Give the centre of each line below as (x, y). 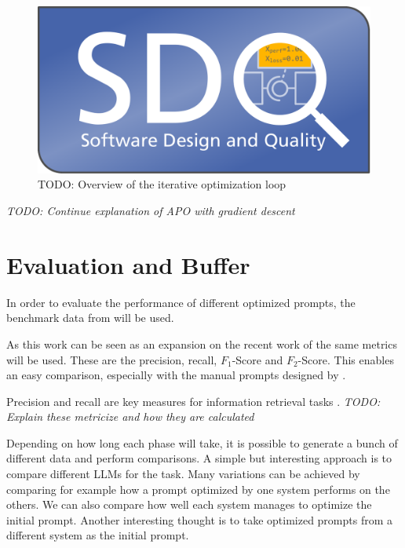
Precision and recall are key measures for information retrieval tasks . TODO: (193, 401)
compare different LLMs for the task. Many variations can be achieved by (183, 474)
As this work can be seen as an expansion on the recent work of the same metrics (202, 343)
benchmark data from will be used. (90, 318)
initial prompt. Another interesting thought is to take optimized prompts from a (200, 519)
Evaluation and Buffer (128, 264)
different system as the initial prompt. (98, 535)
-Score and (257, 359)
